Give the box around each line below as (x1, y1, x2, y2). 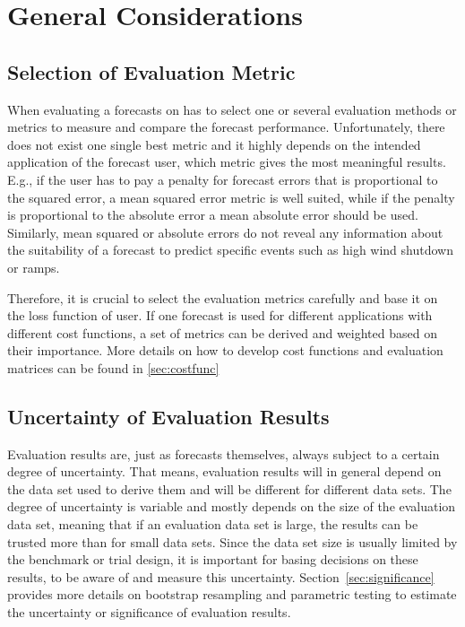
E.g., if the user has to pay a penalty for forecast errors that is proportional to (7, 170, 438, 188)
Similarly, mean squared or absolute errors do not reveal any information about (7, 222, 443, 241)
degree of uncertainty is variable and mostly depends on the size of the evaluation (7, 497, 456, 516)
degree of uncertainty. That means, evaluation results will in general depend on (7, 462, 442, 481)
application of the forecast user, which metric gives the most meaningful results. (7, 152, 446, 171)
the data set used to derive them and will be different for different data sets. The (7, 479, 452, 498)
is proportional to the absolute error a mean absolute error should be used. (7, 205, 418, 224)
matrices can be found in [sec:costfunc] (7, 358, 220, 377)
